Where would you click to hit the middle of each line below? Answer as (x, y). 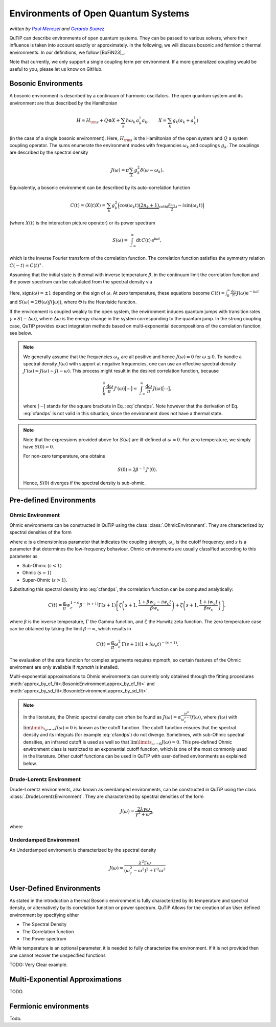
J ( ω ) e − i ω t (248, 292)
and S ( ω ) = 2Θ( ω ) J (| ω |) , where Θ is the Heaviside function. (73, 302)
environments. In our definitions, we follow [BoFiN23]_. (67, 52)
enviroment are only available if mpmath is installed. (64, 667)
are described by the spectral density (49, 152)
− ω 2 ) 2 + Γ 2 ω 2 (150, 870)
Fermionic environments (49, 1006)
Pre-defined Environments (53, 500)
